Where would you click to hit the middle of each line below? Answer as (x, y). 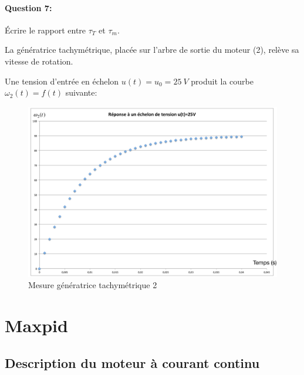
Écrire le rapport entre (45, 30)
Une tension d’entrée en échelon (62, 81)
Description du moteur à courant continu (132, 362)
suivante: (81, 92)
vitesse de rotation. (39, 61)
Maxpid (36, 325)
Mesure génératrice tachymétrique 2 (93, 285)
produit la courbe (222, 81)
